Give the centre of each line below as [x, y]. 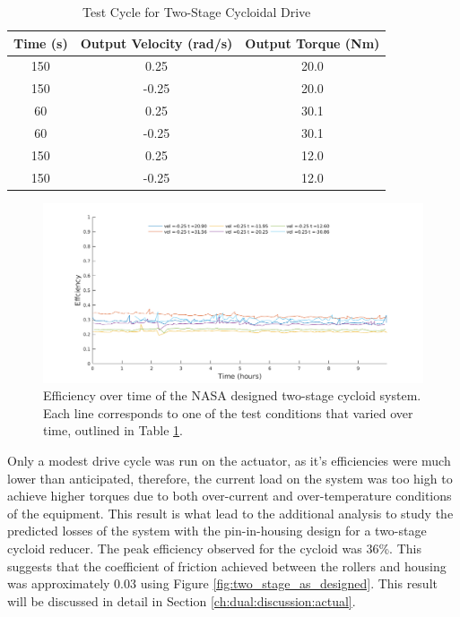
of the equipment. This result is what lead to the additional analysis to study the [230, 513]
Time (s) [41, 43]
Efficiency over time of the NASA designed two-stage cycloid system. [232, 395]
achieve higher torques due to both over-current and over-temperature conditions [230, 496]
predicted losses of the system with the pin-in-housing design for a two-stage [217, 531]
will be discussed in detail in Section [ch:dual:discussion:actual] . [182, 600]
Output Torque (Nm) [312, 43]
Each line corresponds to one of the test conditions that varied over [228, 412]
